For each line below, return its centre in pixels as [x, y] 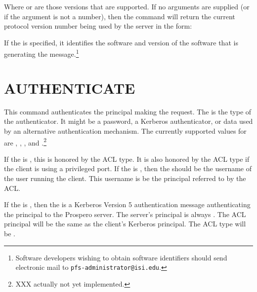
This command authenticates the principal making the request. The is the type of [128, 111]
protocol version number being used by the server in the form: [98, 26]
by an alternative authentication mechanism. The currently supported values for [125, 130]
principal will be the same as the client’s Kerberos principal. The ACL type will [125, 224]
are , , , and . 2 [25, 142]
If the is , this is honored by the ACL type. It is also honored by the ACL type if [127, 159]
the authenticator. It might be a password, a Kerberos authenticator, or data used [128, 121]
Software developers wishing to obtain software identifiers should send [121, 257]
